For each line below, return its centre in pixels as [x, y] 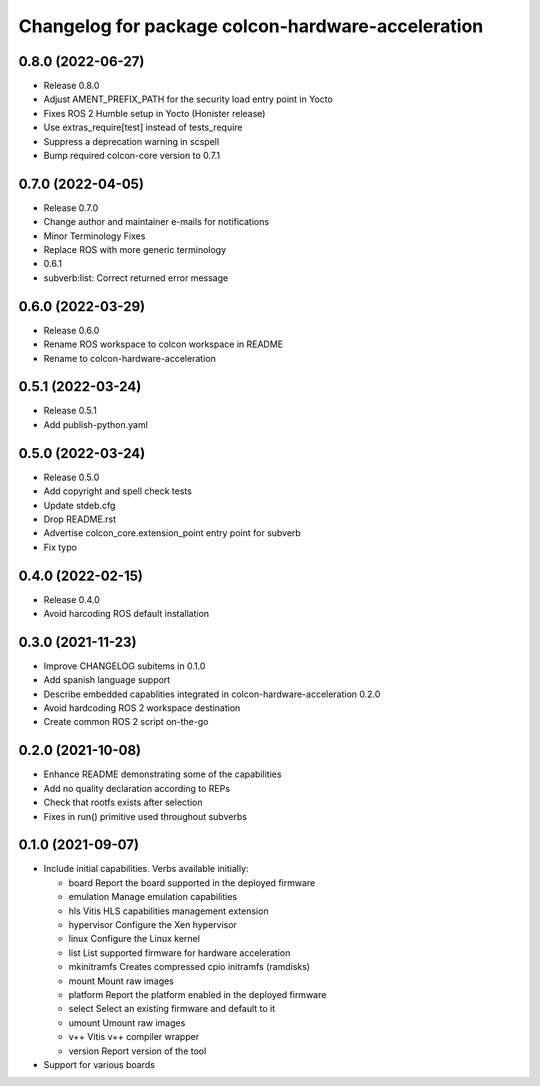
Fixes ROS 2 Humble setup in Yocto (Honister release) [154, 113]
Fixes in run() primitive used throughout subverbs [145, 816]
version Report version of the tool [137, 1051]
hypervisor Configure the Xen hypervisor [152, 925]
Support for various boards [99, 1064]
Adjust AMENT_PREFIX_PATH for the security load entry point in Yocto [188, 99]
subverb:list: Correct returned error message [136, 277]
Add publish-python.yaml [96, 424]
